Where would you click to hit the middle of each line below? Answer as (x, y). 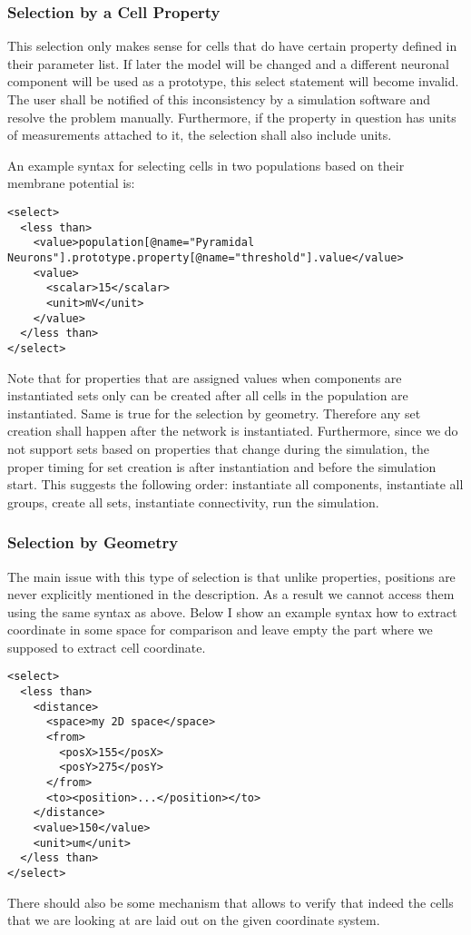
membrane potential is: (71, 183)
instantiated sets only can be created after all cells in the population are (208, 395)
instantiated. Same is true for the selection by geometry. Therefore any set (214, 413)
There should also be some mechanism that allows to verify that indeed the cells (231, 902)
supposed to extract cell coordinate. (107, 647)
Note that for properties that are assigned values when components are (205, 377)
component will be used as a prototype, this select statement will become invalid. (233, 81)
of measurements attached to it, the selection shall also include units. (200, 135)
